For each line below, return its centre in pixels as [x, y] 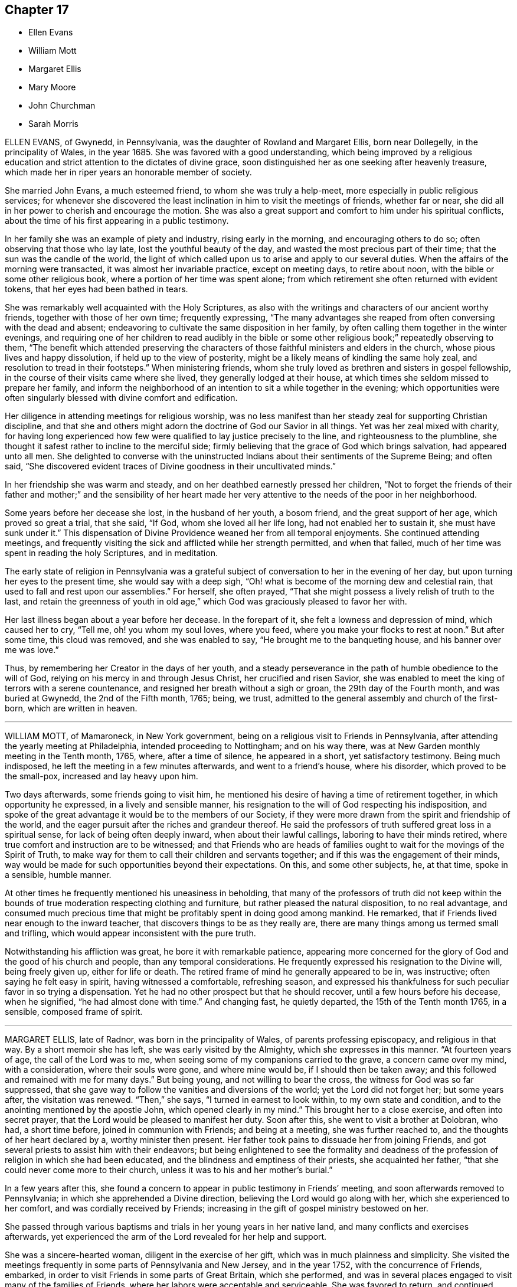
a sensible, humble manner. [58, 875]
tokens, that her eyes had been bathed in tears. [96, 289]
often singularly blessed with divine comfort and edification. [121, 398]
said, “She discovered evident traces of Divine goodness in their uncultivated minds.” [170, 466]
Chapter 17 [37, 10]
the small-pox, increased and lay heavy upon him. [102, 776]
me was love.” [32, 650]
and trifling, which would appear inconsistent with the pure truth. [130, 933]
